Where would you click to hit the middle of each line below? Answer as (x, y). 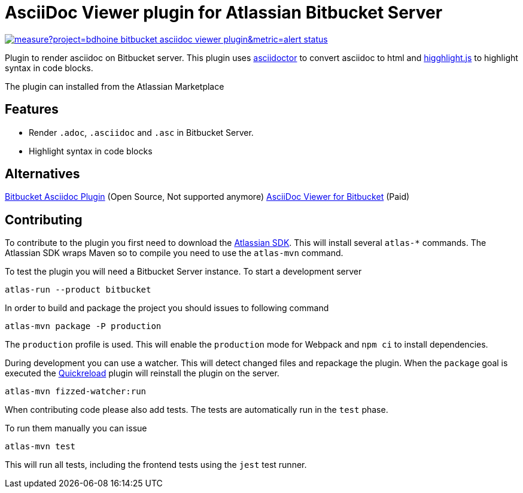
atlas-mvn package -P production (83, 326)
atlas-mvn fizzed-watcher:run (76, 392)
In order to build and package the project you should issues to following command (167, 308)
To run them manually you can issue (76, 428)
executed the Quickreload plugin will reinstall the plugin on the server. (142, 373)
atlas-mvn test (40, 447)
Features (32, 109)
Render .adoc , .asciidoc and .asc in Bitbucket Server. (141, 132)
